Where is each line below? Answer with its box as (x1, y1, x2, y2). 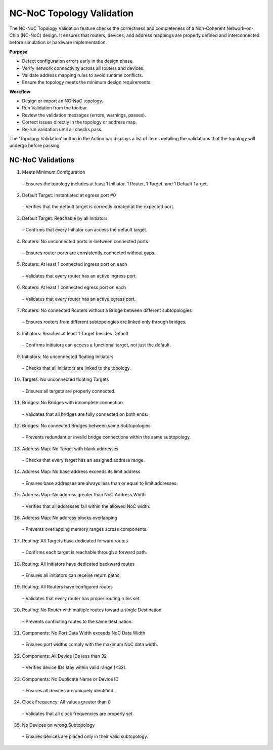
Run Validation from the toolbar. (22, 105, 88, 111)
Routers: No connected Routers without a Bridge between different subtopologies (22, 307, 192, 313)
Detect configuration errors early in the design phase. (22, 58, 134, 64)
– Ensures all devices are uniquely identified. (22, 687, 115, 693)
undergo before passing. (9, 142, 61, 149)
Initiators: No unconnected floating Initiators (22, 353, 114, 360)
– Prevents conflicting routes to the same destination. (22, 618, 133, 624)
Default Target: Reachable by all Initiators (22, 215, 108, 221)
